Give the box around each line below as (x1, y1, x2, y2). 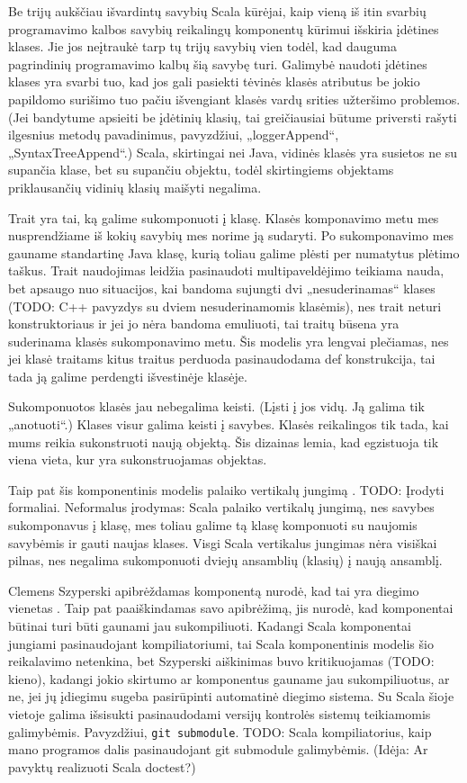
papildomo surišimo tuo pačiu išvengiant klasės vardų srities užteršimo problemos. (8, 89, 461, 108)
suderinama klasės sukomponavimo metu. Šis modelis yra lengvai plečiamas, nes (8, 331, 449, 350)
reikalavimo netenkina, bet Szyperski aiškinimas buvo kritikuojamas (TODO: (8, 652, 435, 670)
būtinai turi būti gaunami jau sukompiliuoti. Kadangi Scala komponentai (8, 616, 411, 634)
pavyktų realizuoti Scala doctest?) (8, 757, 196, 776)
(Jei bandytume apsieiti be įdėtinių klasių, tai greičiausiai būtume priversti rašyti (8, 107, 457, 126)
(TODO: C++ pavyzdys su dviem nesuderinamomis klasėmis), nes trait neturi (8, 296, 442, 315)
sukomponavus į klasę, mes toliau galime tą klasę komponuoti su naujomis (8, 516, 418, 535)
